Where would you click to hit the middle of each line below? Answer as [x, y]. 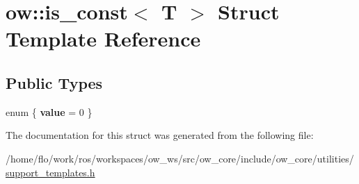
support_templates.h [50, 172]
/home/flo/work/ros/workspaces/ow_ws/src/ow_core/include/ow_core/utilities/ [180, 158]
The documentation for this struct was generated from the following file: [160, 135]
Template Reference [103, 39]
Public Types [54, 82]
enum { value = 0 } [49, 111]
